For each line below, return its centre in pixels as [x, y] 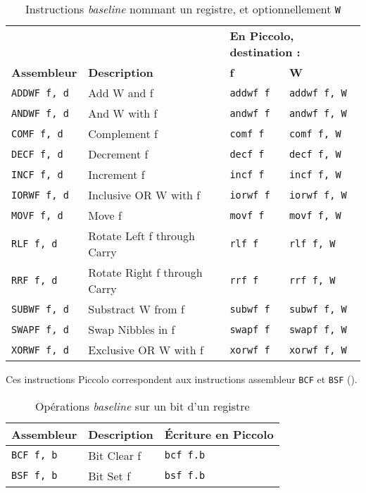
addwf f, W [318, 93]
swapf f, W [318, 329]
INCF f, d [37, 174]
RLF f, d [34, 244]
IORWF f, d [40, 195]
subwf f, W [318, 309]
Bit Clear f [115, 455]
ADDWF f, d [40, 93]
